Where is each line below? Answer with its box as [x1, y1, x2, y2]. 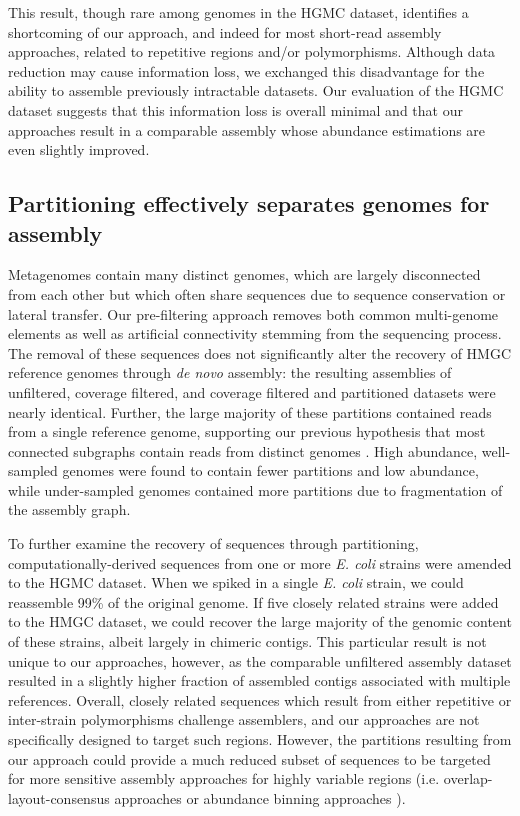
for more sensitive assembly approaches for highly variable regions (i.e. [8, 768, 440, 789]
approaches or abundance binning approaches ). [114, 787, 406, 808]
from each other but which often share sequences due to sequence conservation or [8, 283, 506, 304]
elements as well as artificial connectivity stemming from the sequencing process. [8, 323, 502, 344]
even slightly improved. [8, 139, 150, 160]
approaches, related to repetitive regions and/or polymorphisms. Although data [8, 41, 496, 62]
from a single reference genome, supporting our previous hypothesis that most [8, 421, 486, 442]
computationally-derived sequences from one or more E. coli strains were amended [8, 552, 512, 573]
